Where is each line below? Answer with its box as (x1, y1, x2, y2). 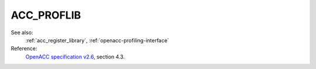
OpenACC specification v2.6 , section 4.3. (25, 53, 125, 60)
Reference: (11, 45, 37, 52)
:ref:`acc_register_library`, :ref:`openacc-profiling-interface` (25, 37, 169, 43)
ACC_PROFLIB (11, 9, 81, 21)
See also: (11, 29, 33, 36)
